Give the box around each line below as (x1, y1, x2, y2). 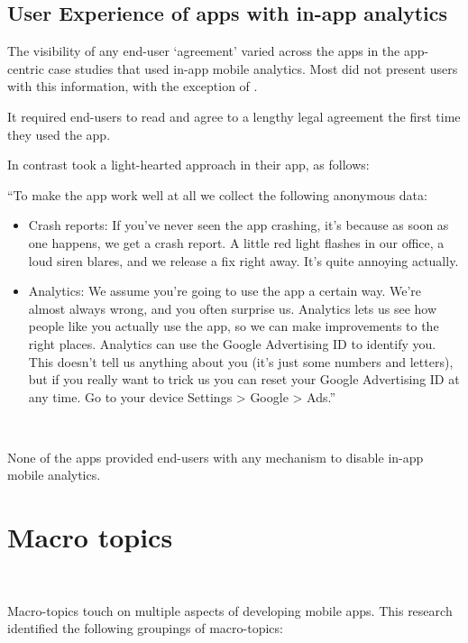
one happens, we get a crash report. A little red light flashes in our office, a (28, 233, 445, 252)
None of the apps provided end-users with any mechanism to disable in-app (7, 447, 424, 466)
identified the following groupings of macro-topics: (7, 619, 283, 638)
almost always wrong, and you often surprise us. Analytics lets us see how (28, 299, 437, 317)
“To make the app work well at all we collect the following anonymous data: (7, 185, 427, 204)
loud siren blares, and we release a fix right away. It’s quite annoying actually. (28, 251, 459, 270)
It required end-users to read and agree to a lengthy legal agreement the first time (7, 106, 461, 125)
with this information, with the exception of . (7, 77, 258, 96)
